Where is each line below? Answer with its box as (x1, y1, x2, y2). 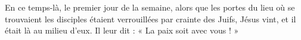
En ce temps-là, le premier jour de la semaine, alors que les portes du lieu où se (5, 1, 295, 13)
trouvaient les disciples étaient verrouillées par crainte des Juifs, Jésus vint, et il (5, 12, 296, 25)
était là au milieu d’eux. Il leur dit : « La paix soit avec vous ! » (5, 24, 239, 36)
